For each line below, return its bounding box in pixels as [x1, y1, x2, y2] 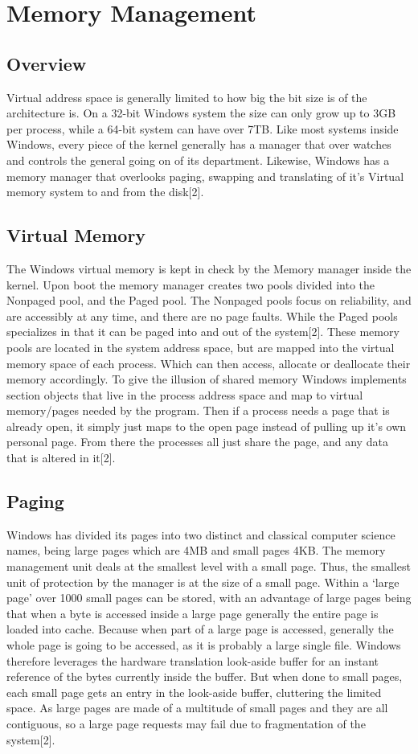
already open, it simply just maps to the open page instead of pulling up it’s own [6, 417, 407, 434]
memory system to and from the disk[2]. [6, 183, 204, 200]
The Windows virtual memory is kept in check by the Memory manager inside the [6, 260, 412, 277]
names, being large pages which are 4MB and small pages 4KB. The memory [6, 542, 386, 559]
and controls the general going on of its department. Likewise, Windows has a [6, 151, 390, 168]
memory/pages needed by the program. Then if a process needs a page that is [6, 402, 390, 419]
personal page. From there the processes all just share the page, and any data [6, 433, 388, 450]
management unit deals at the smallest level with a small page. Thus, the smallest [6, 558, 411, 575]
